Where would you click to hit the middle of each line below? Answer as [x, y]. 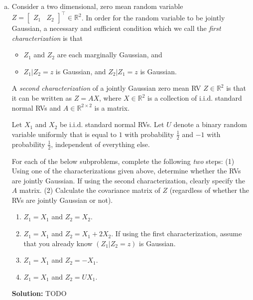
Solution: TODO [39, 293]
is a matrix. [112, 107]
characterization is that [47, 38]
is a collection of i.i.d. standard [195, 98]
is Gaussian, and [81, 71]
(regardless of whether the [209, 190]
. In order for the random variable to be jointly [153, 17]
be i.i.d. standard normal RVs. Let [112, 124]
